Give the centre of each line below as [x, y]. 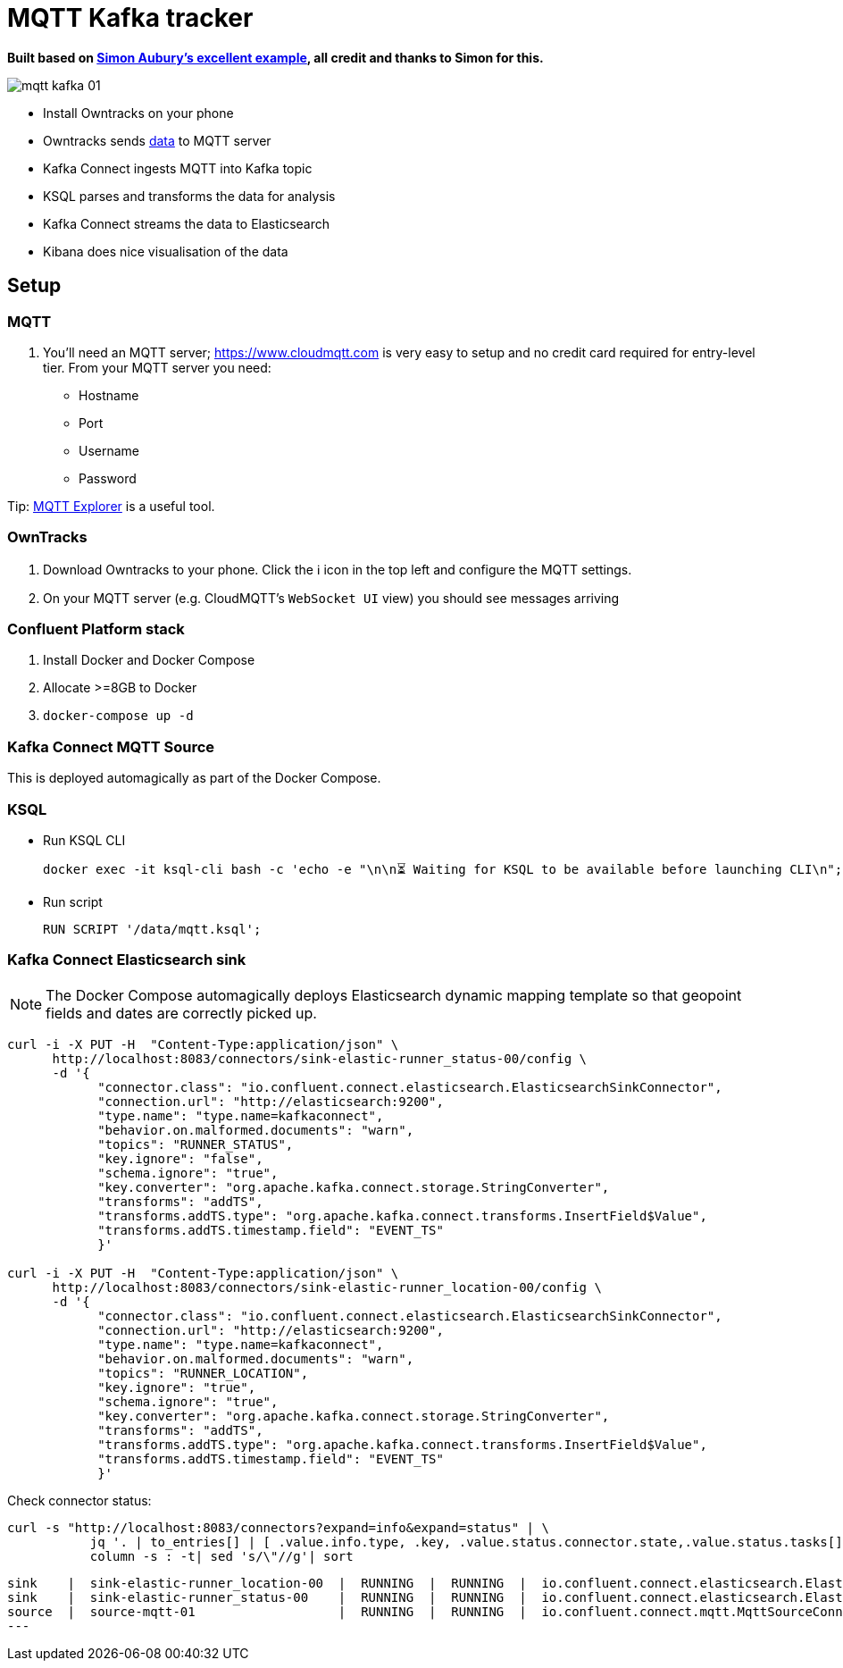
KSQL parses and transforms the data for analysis [189, 196]
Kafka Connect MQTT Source [111, 746]
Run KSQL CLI [84, 840]
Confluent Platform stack [96, 629]
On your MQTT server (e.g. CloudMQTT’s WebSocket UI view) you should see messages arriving [331, 598]
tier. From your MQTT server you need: [157, 367]
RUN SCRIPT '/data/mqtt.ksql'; [152, 929]
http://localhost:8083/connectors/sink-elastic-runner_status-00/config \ [320, 1058]
